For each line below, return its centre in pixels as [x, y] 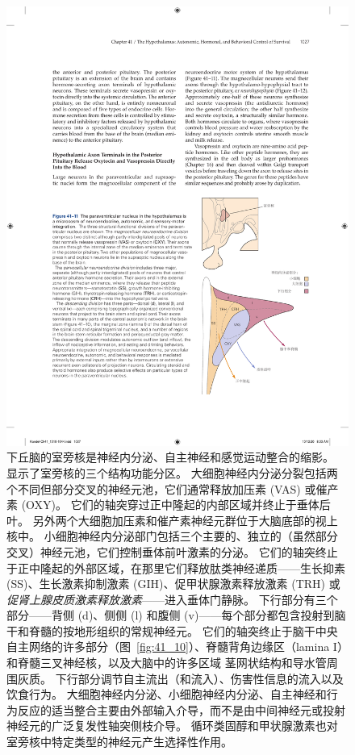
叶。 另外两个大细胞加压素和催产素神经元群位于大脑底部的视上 [172, 520]
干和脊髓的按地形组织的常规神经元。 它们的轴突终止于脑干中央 [172, 630]
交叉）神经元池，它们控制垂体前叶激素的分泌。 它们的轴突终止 [172, 551]
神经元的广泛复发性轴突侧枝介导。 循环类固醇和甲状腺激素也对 [172, 726]
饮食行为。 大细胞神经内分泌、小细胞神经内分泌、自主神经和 [167, 694]
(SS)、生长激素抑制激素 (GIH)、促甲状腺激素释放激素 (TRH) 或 [173, 584]
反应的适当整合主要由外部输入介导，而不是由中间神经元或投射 [181, 709]
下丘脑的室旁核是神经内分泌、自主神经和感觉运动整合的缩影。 [170, 457]
